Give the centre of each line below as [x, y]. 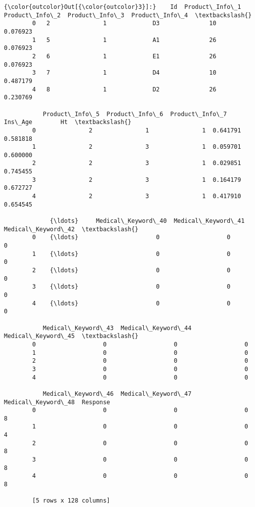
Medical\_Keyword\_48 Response [57, 402]
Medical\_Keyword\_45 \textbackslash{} [71, 336]
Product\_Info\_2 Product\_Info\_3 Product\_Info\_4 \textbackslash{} [128, 15]
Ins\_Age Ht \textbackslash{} [68, 122]
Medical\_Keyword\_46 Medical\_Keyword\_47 [117, 394]
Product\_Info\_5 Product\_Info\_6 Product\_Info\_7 [135, 114]
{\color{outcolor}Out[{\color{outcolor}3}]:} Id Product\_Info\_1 [123, 7]
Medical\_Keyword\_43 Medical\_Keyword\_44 [117, 328]
